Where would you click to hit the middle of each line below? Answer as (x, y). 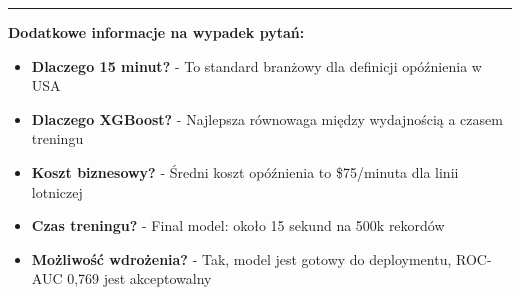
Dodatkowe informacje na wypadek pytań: (156, 32)
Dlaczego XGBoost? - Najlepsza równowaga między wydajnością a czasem (267, 118)
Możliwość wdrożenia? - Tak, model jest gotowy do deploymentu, (241, 258)
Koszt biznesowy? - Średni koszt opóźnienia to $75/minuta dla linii (245, 171)
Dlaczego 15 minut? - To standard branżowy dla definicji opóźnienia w (256, 65)
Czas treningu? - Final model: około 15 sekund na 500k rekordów (238, 225)
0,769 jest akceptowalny (139, 278)
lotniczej (57, 191)
